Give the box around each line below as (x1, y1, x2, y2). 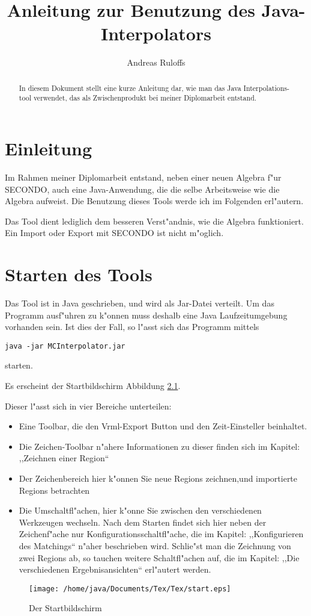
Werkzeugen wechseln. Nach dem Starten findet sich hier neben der (19, 515, 267, 528)
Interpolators (101, 21, 211, 46)
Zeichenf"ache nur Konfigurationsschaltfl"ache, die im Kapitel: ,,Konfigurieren (19, 527, 304, 540)
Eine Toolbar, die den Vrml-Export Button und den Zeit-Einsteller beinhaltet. (19, 420, 307, 432)
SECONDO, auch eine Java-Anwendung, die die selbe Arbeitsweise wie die (5, 182, 280, 195)
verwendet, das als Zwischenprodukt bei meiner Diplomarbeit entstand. (33, 93, 257, 103)
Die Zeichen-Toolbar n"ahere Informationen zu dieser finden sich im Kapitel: (19, 440, 300, 452)
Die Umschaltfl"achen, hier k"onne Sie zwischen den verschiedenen (19, 504, 262, 517)
